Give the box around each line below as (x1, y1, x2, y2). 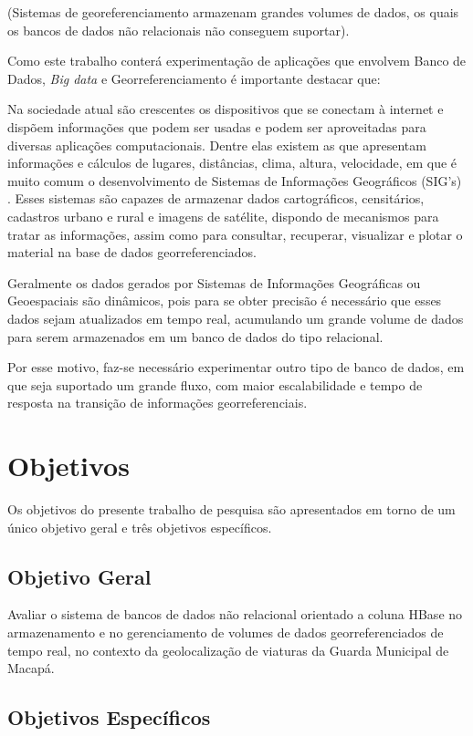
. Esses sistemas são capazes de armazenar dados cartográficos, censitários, (7, 189, 425, 208)
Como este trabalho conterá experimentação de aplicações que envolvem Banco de (7, 51, 467, 70)
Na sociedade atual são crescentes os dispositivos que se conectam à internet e (7, 99, 444, 119)
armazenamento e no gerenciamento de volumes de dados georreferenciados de (7, 622, 444, 641)
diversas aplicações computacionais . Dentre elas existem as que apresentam (7, 135, 426, 154)
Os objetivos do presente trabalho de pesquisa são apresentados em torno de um (7, 500, 456, 518)
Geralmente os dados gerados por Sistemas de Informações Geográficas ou (7, 273, 421, 292)
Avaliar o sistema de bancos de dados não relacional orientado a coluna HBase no (7, 605, 463, 624)
